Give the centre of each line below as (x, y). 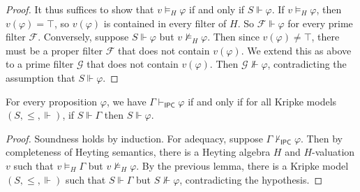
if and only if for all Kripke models (262, 101)
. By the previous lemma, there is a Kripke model (242, 165)
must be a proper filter (54, 50)
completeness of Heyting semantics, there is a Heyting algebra (138, 152)
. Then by (322, 138)
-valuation (333, 152)
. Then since (233, 37)
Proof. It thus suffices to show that (80, 9)
